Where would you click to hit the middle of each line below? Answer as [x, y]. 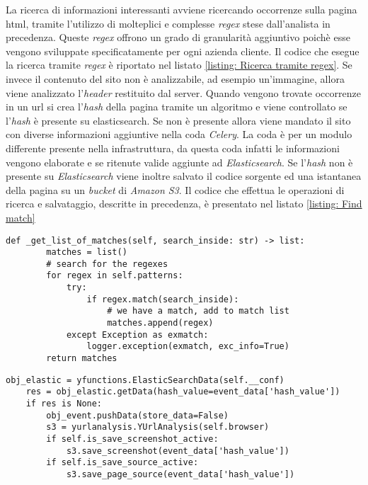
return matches [82, 359]
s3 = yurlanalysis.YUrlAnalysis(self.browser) [158, 427]
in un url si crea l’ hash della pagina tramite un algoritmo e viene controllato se [177, 107]
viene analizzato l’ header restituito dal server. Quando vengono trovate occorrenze [183, 92]
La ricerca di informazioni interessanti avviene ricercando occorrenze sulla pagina [182, 9]
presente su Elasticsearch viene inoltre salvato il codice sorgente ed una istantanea [184, 176]
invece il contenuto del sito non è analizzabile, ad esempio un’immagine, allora [175, 78]
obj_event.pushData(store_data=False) [137, 415]
